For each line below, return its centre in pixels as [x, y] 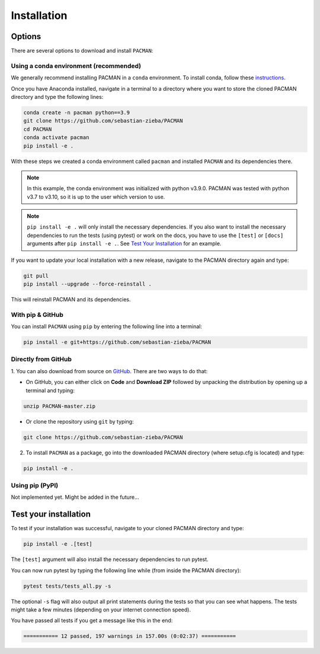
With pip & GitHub [37, 315]
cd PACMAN [38, 129]
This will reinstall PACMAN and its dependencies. [71, 299]
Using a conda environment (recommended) [76, 66]
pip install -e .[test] [58, 544]
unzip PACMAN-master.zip [60, 406]
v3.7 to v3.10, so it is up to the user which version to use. [96, 197]
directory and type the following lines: [57, 97]
